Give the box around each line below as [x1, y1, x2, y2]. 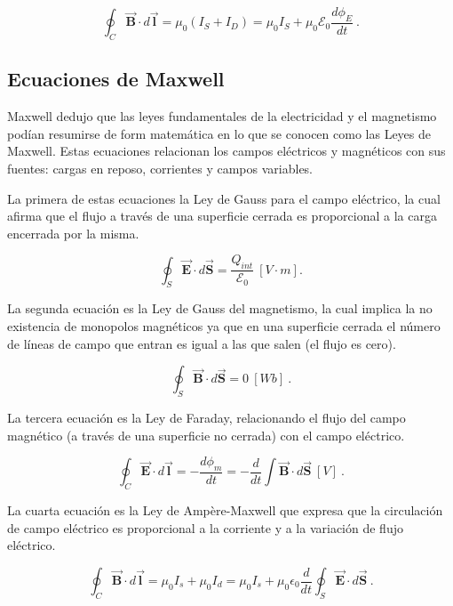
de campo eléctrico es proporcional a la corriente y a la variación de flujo [7, 518, 403, 537]
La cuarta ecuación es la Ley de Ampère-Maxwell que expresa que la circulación [7, 501, 443, 520]
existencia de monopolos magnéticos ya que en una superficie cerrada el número [7, 317, 441, 335]
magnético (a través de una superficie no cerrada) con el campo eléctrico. [7, 425, 405, 444]
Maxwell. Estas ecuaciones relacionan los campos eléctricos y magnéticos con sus [7, 141, 446, 160]
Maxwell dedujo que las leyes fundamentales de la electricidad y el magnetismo [7, 107, 437, 125]
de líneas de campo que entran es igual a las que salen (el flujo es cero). [7, 334, 396, 352]
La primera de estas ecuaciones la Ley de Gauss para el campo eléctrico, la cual [7, 189, 441, 207]
